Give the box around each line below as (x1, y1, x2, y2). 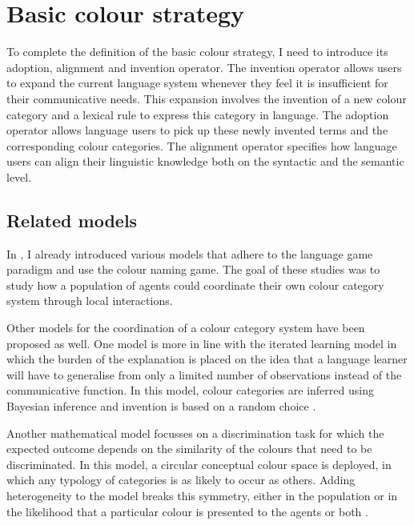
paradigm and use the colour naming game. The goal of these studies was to (6, 261, 380, 278)
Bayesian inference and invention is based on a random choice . (6, 398, 316, 415)
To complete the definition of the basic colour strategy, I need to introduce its (6, 43, 388, 60)
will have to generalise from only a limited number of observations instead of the (6, 366, 402, 383)
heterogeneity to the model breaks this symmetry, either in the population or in (6, 487, 398, 503)
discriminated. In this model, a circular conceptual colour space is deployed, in (6, 455, 392, 472)
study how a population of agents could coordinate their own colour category (6, 276, 384, 293)
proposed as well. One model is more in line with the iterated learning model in (6, 335, 397, 351)
